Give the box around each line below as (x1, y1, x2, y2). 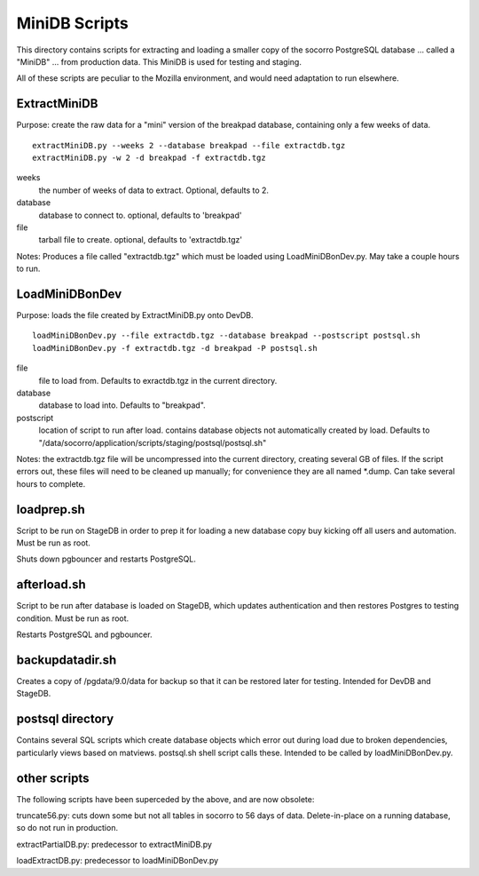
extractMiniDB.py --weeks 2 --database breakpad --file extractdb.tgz (32, 140, 346, 150)
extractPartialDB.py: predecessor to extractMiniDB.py (16, 839, 213, 849)
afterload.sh (16, 577, 86, 593)
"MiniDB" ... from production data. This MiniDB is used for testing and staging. (16, 56, 302, 67)
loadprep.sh (16, 502, 86, 517)
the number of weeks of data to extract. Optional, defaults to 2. (38, 185, 270, 195)
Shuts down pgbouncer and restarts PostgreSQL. (16, 553, 197, 564)
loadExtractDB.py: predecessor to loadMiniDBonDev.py (16, 856, 219, 866)
